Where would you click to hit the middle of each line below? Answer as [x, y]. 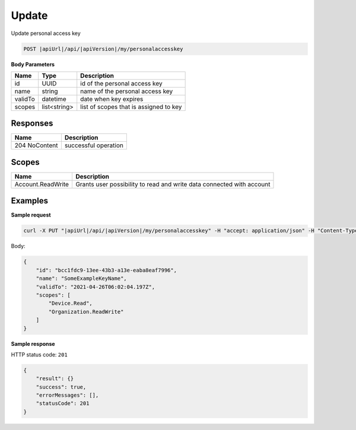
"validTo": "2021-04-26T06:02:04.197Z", [96, 287]
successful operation [94, 145]
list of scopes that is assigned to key [131, 107]
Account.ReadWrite [42, 184]
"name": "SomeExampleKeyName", [81, 278]
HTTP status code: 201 [39, 354]
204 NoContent [36, 145]
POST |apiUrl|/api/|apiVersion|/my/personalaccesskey [103, 49]
